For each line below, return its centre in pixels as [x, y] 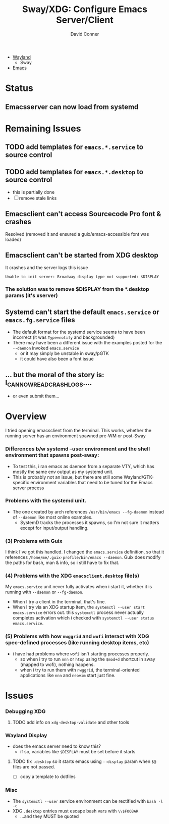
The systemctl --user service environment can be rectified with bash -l [88, 801]
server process [28, 488]
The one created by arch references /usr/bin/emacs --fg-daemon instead [88, 511]
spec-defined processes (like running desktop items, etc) [77, 643]
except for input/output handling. [54, 528]
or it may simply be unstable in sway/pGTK [65, 353]
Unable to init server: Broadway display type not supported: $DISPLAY [82, 277]
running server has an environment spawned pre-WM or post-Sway [76, 436]
